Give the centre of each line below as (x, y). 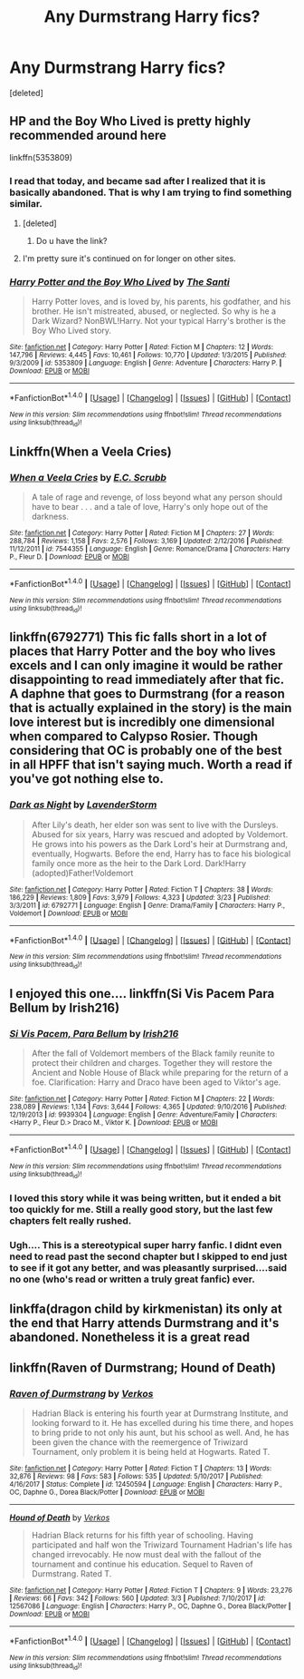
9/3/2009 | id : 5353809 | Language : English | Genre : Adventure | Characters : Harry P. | (146, 363)
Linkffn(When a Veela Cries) (90, 451)
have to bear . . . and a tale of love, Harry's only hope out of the (150, 507)
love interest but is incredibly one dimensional (142, 722)
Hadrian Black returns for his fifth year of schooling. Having (142, 1536)
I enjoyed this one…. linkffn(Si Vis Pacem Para (142, 994)
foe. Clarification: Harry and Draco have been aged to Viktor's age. (156, 1082)
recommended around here (88, 136)
